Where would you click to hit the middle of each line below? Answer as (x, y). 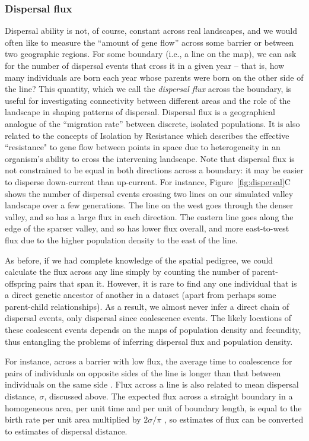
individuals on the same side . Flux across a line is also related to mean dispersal (152, 384)
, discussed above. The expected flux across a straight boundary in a (168, 396)
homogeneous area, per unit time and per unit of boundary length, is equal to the (153, 407)
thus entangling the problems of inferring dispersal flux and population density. (149, 341)
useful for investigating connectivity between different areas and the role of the (148, 100)
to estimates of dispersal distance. (66, 431)
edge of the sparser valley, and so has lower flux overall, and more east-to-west (147, 228)
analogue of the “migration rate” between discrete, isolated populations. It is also (152, 123)
